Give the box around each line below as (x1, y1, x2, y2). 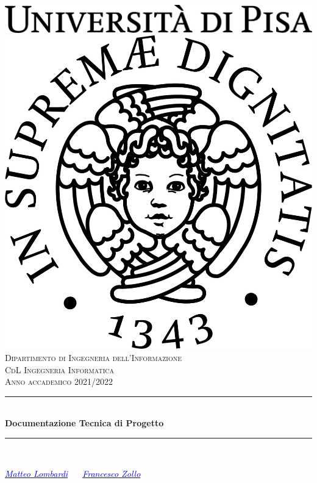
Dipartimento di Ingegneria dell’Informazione (5, 351, 182, 363)
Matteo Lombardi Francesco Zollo (5, 467, 141, 479)
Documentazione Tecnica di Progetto (5, 417, 164, 429)
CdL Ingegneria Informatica (5, 363, 114, 376)
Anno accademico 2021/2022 (5, 375, 113, 388)
